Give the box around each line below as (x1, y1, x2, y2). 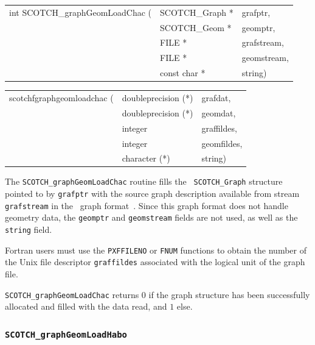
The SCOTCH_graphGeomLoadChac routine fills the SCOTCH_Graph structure (5, 175, 283, 188)
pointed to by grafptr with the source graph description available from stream (5, 187, 300, 200)
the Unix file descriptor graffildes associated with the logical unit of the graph (5, 255, 305, 268)
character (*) (122, 152, 170, 165)
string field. (5, 223, 52, 236)
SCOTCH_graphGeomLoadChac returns (5, 288, 139, 301)
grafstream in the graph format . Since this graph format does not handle (5, 199, 288, 212)
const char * (160, 66, 206, 79)
